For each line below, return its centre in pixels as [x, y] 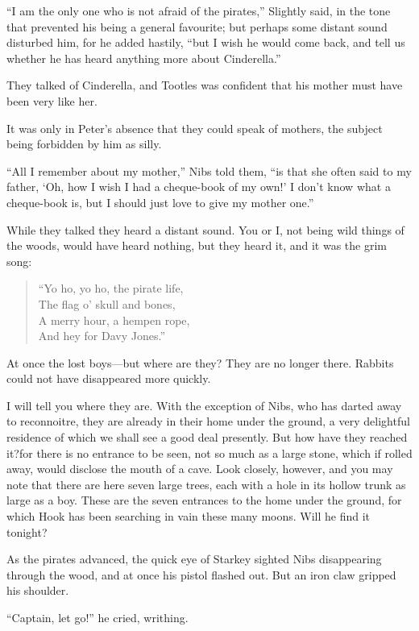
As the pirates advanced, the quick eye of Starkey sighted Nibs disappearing [194, 559]
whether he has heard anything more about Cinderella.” [144, 58]
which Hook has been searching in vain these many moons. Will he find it [189, 516]
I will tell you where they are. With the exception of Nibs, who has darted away [204, 405]
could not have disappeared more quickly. [109, 378]
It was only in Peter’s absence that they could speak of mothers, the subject [195, 128]
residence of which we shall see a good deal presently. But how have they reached [207, 437]
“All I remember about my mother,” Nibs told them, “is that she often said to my [209, 170]
